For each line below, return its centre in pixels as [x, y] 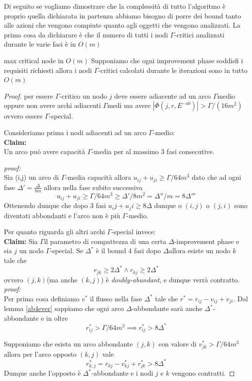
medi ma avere [129, 105]
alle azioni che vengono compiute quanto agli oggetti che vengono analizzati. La [122, 25]
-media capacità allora [98, 177]
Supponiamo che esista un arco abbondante [68, 344]
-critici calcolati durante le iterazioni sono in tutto [173, 70]
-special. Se [67, 251]
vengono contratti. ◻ [203, 373]
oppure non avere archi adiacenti [52, 105]
